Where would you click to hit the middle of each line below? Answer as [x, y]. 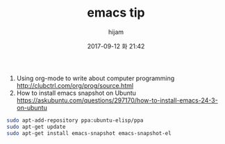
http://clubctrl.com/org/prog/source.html [75, 85]
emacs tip [116, 13]
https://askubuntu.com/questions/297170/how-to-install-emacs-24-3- [117, 100]
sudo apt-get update [36, 127]
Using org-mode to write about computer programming [95, 78]
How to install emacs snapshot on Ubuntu [76, 93]
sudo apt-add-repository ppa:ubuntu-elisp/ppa [75, 120]
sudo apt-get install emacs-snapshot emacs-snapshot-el [89, 133]
